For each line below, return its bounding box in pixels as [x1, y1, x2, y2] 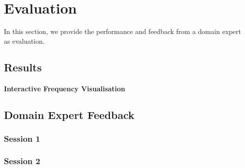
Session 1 [4, 132, 40, 144]
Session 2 [4, 154, 40, 167]
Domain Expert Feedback [4, 107, 135, 122]
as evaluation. [4, 35, 45, 46]
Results [4, 59, 42, 74]
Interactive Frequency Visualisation [4, 83, 125, 93]
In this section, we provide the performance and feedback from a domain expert [4, 26, 242, 36]
